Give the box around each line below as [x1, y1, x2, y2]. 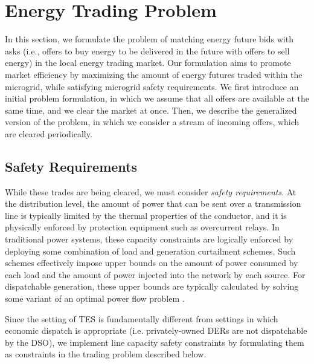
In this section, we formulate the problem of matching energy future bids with [5, 33, 293, 45]
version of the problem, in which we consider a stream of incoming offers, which [5, 115, 300, 128]
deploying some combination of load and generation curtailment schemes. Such [5, 244, 296, 257]
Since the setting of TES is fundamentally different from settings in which [5, 312, 278, 325]
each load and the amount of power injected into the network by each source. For [5, 268, 306, 281]
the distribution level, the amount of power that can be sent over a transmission [5, 197, 301, 210]
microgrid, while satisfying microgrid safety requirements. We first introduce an [5, 80, 299, 93]
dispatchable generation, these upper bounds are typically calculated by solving [5, 280, 299, 293]
